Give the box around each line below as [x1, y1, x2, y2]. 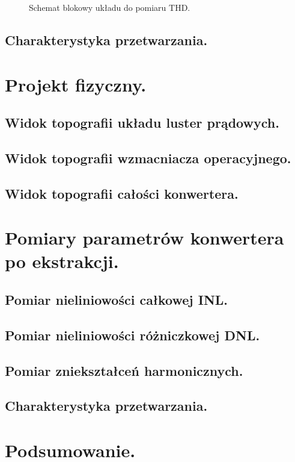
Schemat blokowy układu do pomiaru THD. [29, 1, 190, 13]
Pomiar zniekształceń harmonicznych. [5, 361, 243, 379]
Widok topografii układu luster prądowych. [5, 113, 279, 132]
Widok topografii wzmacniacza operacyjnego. [5, 148, 291, 167]
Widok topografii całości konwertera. [5, 184, 239, 202]
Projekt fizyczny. [5, 72, 147, 96]
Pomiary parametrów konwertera [5, 225, 284, 250]
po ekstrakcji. [5, 249, 119, 273]
